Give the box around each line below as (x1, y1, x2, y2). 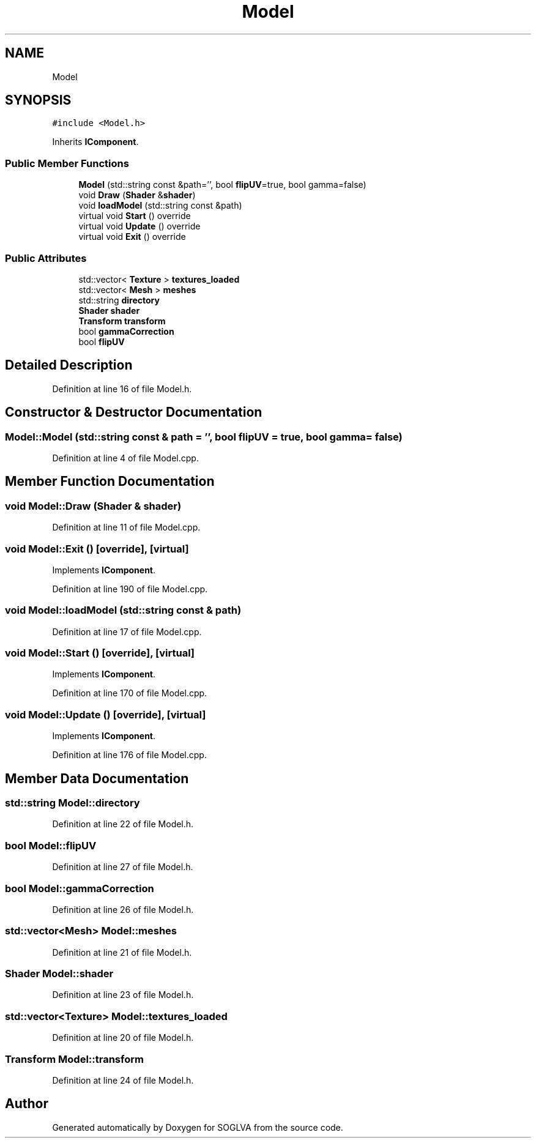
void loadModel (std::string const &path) (78, 200, 242, 211)
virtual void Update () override (78, 221, 201, 232)
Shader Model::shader (5, 967, 114, 980)
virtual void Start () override (78, 210, 191, 222)
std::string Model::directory (5, 797, 140, 810)
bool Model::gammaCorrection (5, 882, 154, 895)
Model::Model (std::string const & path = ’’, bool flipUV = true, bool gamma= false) (5, 430, 403, 443)
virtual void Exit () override (78, 231, 186, 242)
